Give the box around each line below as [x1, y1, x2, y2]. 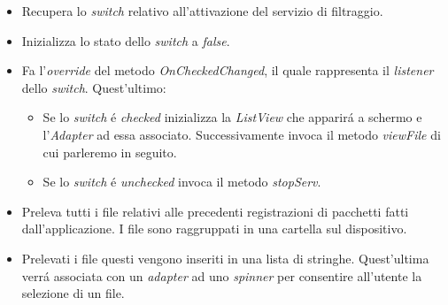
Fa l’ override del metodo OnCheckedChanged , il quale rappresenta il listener [21, 61, 434, 80]
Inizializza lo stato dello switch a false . [21, 31, 230, 50]
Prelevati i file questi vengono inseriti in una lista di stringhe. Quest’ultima [21, 248, 429, 267]
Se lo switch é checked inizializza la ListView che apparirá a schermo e [42, 108, 422, 126]
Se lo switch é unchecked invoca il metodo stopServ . [42, 172, 321, 191]
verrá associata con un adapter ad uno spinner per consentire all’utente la [21, 266, 422, 285]
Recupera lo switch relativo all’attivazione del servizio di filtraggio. [21, 2, 383, 19]
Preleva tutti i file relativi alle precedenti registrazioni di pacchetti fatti [21, 202, 409, 220]
